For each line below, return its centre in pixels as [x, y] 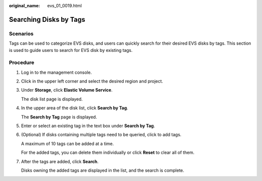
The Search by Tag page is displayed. [59, 117]
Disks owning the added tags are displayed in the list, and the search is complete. [103, 170]
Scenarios [21, 33]
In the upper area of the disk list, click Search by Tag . [75, 108]
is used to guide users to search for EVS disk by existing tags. [71, 50]
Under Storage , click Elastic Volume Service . [67, 90]
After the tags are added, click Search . [60, 161]
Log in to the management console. [57, 72]
